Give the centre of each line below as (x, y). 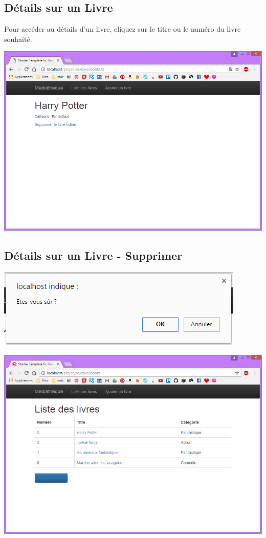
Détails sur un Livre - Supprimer (93, 255)
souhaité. (18, 39)
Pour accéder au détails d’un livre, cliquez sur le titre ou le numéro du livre (123, 29)
